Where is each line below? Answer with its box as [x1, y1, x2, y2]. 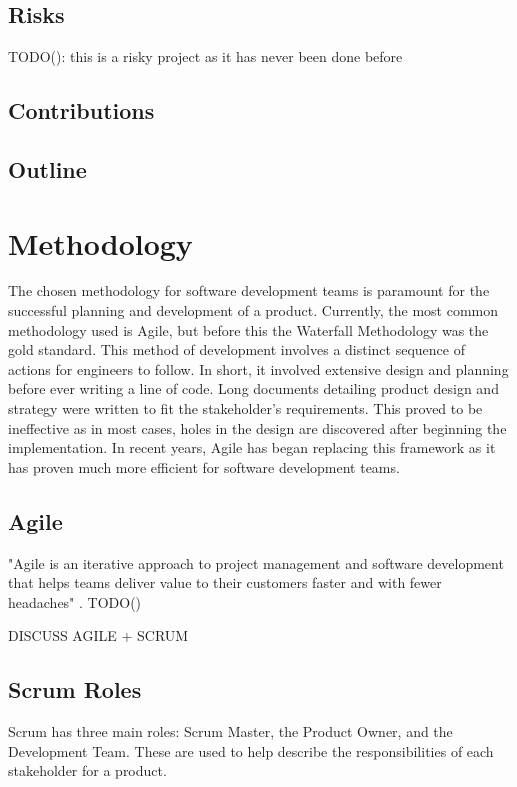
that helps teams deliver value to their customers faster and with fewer [8, 572, 442, 593]
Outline [8, 153, 87, 184]
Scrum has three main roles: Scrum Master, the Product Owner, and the [8, 721, 453, 742]
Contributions [8, 95, 155, 126]
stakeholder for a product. [8, 760, 167, 781]
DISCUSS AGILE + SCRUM [8, 625, 189, 646]
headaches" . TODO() [8, 591, 142, 612]
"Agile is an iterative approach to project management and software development [8, 552, 504, 573]
